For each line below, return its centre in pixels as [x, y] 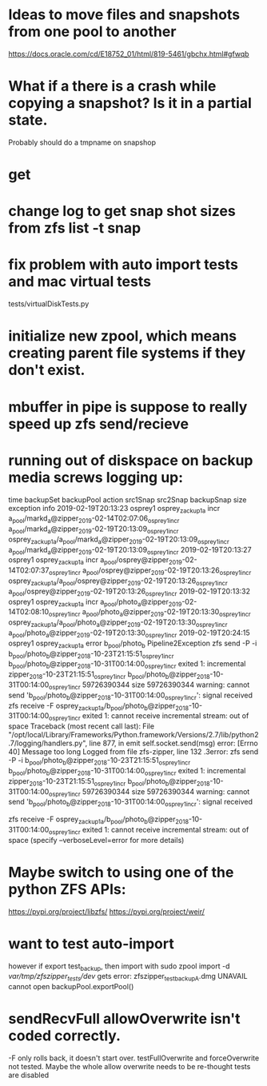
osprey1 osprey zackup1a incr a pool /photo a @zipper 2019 [95, 603]
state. [28, 120]
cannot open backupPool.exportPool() [71, 987]
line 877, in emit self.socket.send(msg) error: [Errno [173, 743]
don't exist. [47, 370]
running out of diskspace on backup [131, 460]
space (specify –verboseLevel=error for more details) [96, 840]
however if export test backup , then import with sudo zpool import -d [119, 967]
